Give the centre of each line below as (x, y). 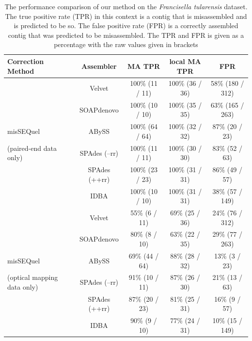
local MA (185, 61)
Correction (26, 61)
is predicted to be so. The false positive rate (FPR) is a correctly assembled (126, 25)
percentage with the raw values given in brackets (126, 44)
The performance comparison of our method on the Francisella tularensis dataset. (126, 6)
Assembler (99, 66)
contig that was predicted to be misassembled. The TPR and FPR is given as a (126, 35)
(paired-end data (32, 148)
